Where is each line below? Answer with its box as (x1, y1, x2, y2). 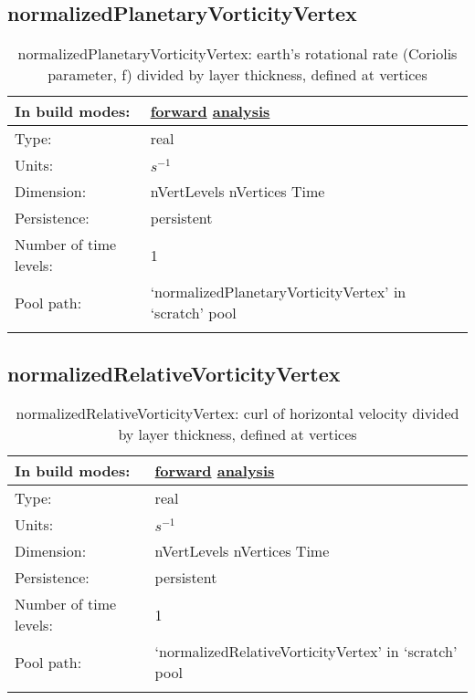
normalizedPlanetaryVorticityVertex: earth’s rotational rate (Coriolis (17, 43, 458, 65)
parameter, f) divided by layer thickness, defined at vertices (47, 64, 427, 86)
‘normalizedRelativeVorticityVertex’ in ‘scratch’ (154, 641, 458, 663)
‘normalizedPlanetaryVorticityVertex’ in (150, 281, 406, 303)
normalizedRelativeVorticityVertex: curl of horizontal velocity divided (16, 402, 459, 424)
